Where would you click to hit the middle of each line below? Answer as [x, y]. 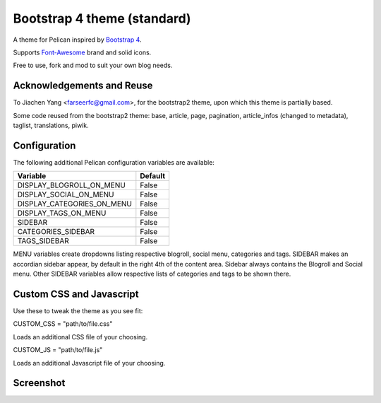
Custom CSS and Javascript [76, 294]
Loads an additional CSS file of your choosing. [80, 337]
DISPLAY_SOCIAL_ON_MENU [66, 194]
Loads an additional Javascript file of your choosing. [89, 363]
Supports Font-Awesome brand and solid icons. [82, 52]
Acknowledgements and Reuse [83, 86]
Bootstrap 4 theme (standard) [102, 18]
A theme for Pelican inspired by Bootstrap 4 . [77, 40]
